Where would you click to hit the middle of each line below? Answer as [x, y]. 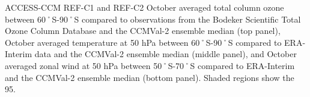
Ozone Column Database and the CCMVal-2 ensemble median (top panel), [143, 31]
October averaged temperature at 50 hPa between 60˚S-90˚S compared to [143, 42]
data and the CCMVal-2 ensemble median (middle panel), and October [166, 54]
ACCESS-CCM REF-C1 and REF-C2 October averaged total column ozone [144, 7]
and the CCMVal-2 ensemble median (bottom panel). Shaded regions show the [150, 77]
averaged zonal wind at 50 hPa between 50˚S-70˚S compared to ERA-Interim [150, 65]
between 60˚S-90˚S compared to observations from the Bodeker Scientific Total [153, 19]
